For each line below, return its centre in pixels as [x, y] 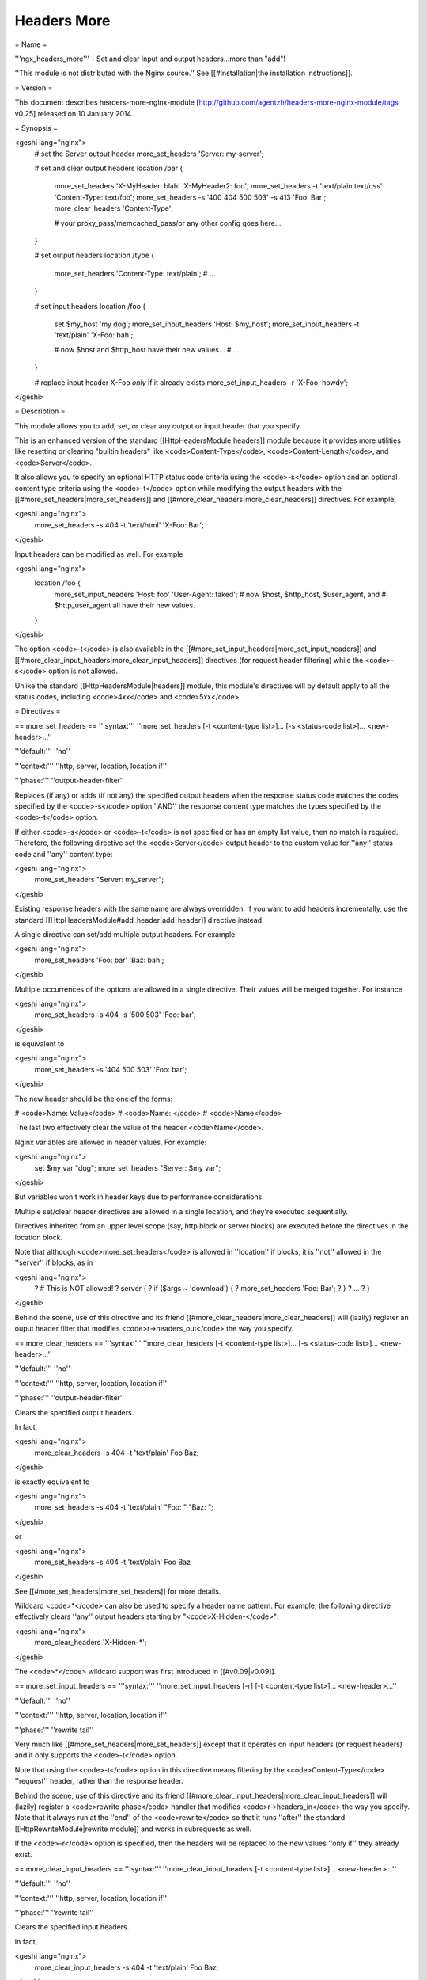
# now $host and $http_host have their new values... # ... [147, 349]
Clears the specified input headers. [72, 1927]
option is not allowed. [83, 671]
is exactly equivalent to [52, 1482]
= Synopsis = [36, 128]
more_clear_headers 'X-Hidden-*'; [91, 1643]
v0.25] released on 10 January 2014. [74, 113]
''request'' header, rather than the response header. [99, 1781]
